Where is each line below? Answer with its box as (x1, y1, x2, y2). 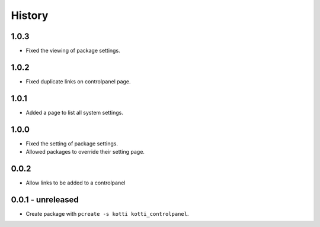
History (11, 9, 49, 22)
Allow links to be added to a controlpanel (25, 179, 126, 186)
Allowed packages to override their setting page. (25, 148, 145, 155)
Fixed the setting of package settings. (25, 140, 119, 147)
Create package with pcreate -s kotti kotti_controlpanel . (25, 210, 189, 217)
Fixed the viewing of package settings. (25, 47, 121, 54)
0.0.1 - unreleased (11, 194, 79, 205)
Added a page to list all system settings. (25, 109, 124, 116)
